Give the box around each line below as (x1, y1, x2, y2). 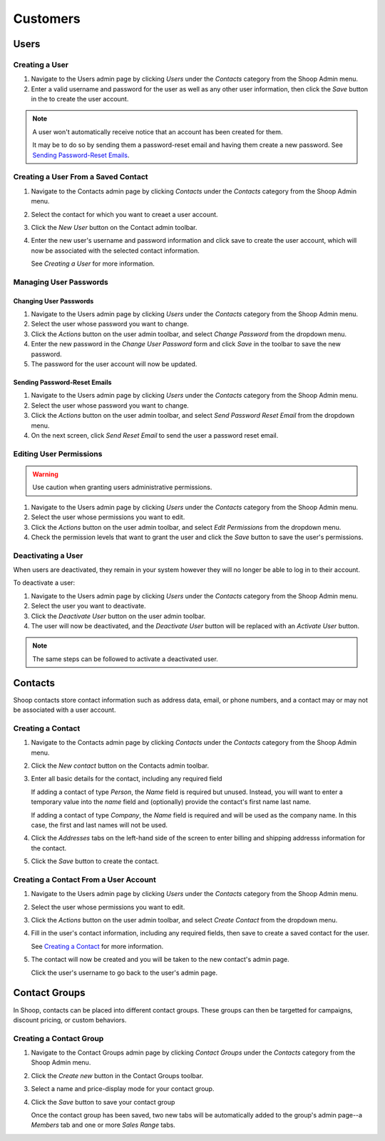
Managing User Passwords (13, 277, 108, 287)
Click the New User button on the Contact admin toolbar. (31, 223, 197, 231)
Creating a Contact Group (13, 1033, 104, 1043)
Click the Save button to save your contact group (31, 1097, 175, 1106)
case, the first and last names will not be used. (31, 820, 168, 829)
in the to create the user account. (31, 95, 129, 104)
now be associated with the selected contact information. (31, 246, 200, 255)
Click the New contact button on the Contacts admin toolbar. (31, 761, 210, 770)
